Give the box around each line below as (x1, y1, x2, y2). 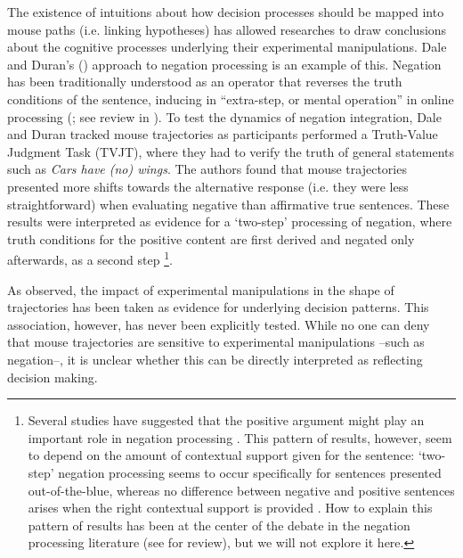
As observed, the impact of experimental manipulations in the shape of (7, 280, 394, 299)
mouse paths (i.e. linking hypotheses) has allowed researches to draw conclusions (7, 20, 447, 38)
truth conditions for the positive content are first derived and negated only (7, 229, 415, 248)
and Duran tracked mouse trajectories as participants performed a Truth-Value (7, 125, 438, 144)
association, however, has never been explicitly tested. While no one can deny (7, 315, 430, 333)
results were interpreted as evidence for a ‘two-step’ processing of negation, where (7, 212, 452, 231)
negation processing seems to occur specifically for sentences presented (58, 463, 442, 481)
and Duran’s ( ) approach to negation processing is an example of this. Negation (7, 54, 442, 73)
